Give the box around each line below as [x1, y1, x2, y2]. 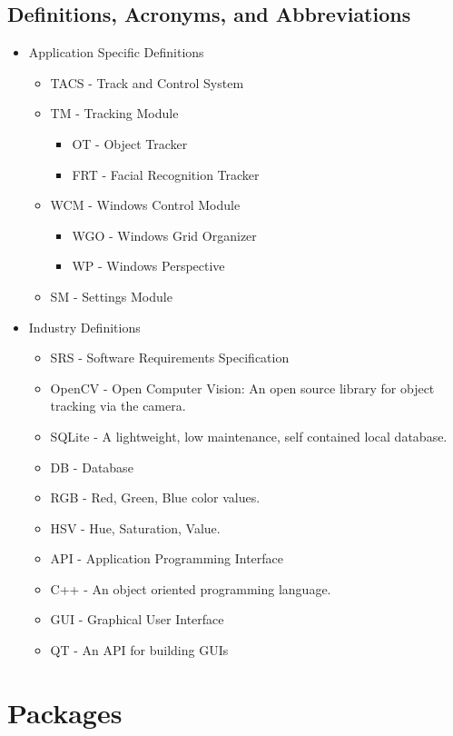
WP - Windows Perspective [72, 256, 225, 275]
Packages [7, 693, 123, 731]
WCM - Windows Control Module [50, 195, 241, 214]
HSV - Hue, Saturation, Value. [50, 518, 221, 537]
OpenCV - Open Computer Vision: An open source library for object [50, 378, 435, 397]
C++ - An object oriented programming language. [50, 579, 331, 598]
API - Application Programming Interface [50, 549, 284, 568]
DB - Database [50, 457, 133, 476]
